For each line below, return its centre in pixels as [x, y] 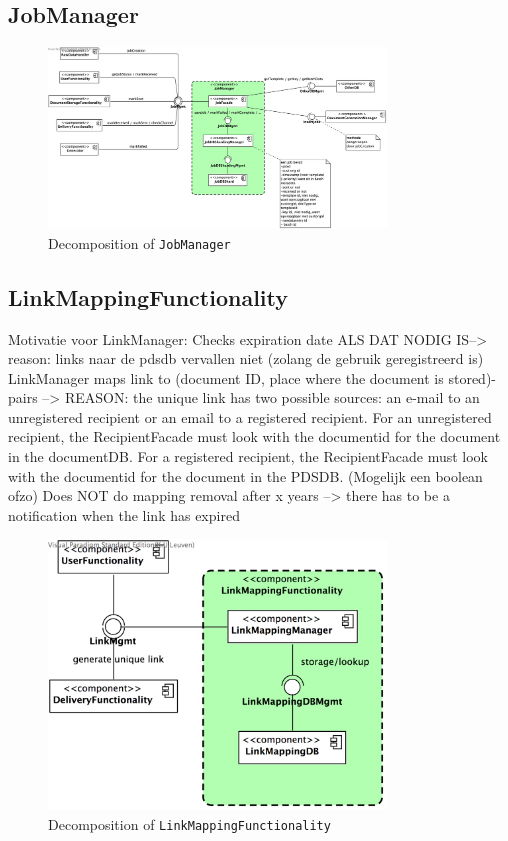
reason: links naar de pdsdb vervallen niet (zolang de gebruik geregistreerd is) [246, 358]
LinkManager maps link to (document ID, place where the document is [226, 377]
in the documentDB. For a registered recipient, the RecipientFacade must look [248, 456]
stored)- [472, 377]
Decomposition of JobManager [139, 242]
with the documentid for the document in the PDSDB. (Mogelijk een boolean [245, 475]
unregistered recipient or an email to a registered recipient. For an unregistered [250, 416]
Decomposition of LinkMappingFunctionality [189, 823]
